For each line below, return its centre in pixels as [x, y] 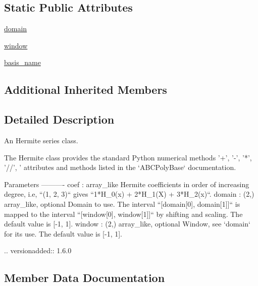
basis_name [22, 62]
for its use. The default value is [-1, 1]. [63, 233]
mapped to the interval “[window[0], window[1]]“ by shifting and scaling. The [123, 214]
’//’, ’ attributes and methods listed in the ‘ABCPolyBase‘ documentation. [120, 167]
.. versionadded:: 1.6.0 [38, 250]
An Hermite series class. [41, 140]
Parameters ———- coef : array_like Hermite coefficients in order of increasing [127, 184]
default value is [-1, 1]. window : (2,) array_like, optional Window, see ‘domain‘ [127, 224]
